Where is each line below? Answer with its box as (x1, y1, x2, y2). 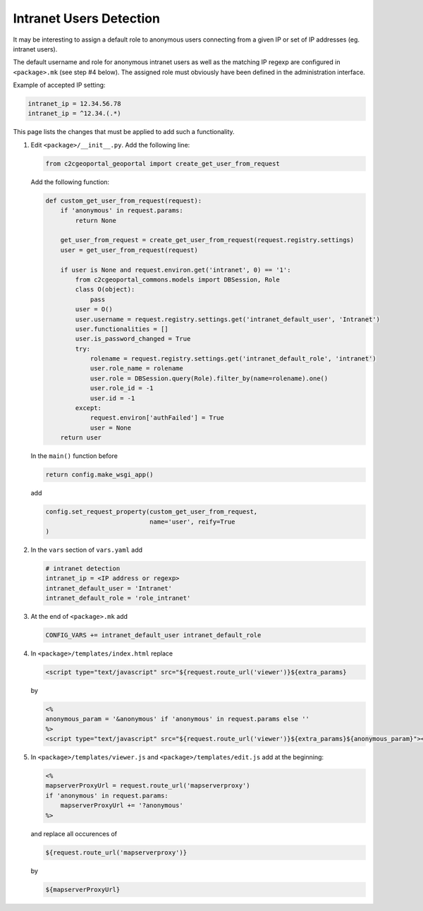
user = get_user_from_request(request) (60, 246, 199, 254)
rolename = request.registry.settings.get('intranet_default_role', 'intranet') (90, 355, 376, 363)
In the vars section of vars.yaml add (30, 545, 143, 554)
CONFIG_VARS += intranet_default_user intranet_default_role (45, 632, 262, 639)
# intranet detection (45, 565, 121, 572)
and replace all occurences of (30, 829, 118, 838)
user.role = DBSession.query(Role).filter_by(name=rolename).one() (90, 374, 329, 382)
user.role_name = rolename (90, 364, 183, 373)
